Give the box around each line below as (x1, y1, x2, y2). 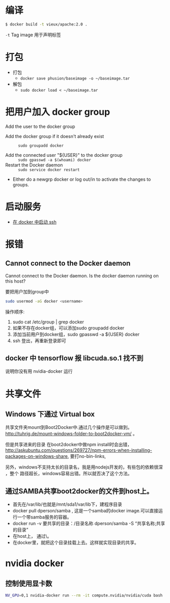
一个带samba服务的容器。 (17, 514, 72, 520)
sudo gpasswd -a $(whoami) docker (18, 157, 92, 162)
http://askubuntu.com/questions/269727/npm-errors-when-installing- (5, 447, 152, 453)
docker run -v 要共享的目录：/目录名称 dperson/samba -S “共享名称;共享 (12, 520, 165, 527)
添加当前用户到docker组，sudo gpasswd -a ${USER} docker (12, 331, 140, 337)
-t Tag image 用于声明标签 (5, 32, 61, 38)
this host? (5, 278, 26, 284)
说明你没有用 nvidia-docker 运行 (5, 368, 73, 374)
